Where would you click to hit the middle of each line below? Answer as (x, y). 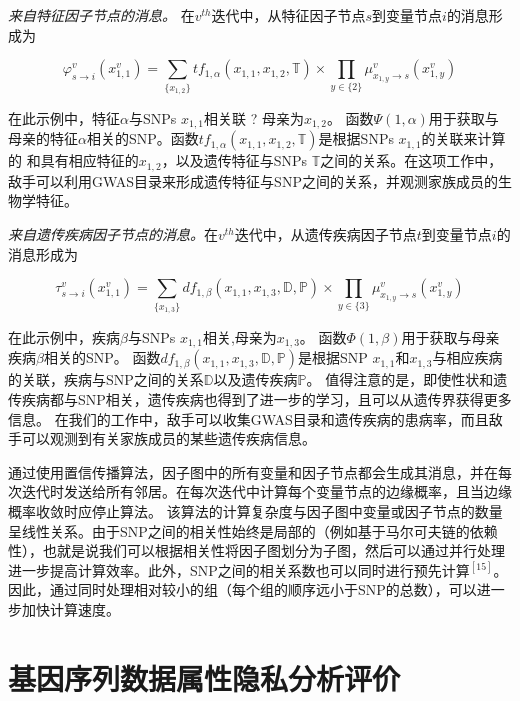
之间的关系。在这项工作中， (411, 160)
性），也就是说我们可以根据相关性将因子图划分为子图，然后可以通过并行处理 (256, 550)
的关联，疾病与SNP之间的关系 (106, 379)
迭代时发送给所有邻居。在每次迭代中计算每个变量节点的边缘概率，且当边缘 (266, 491)
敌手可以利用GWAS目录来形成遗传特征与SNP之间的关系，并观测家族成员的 (253, 180)
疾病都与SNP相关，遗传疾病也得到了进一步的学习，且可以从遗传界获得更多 (266, 398)
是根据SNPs (356, 138)
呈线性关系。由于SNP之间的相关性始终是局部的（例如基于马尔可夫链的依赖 (253, 530)
